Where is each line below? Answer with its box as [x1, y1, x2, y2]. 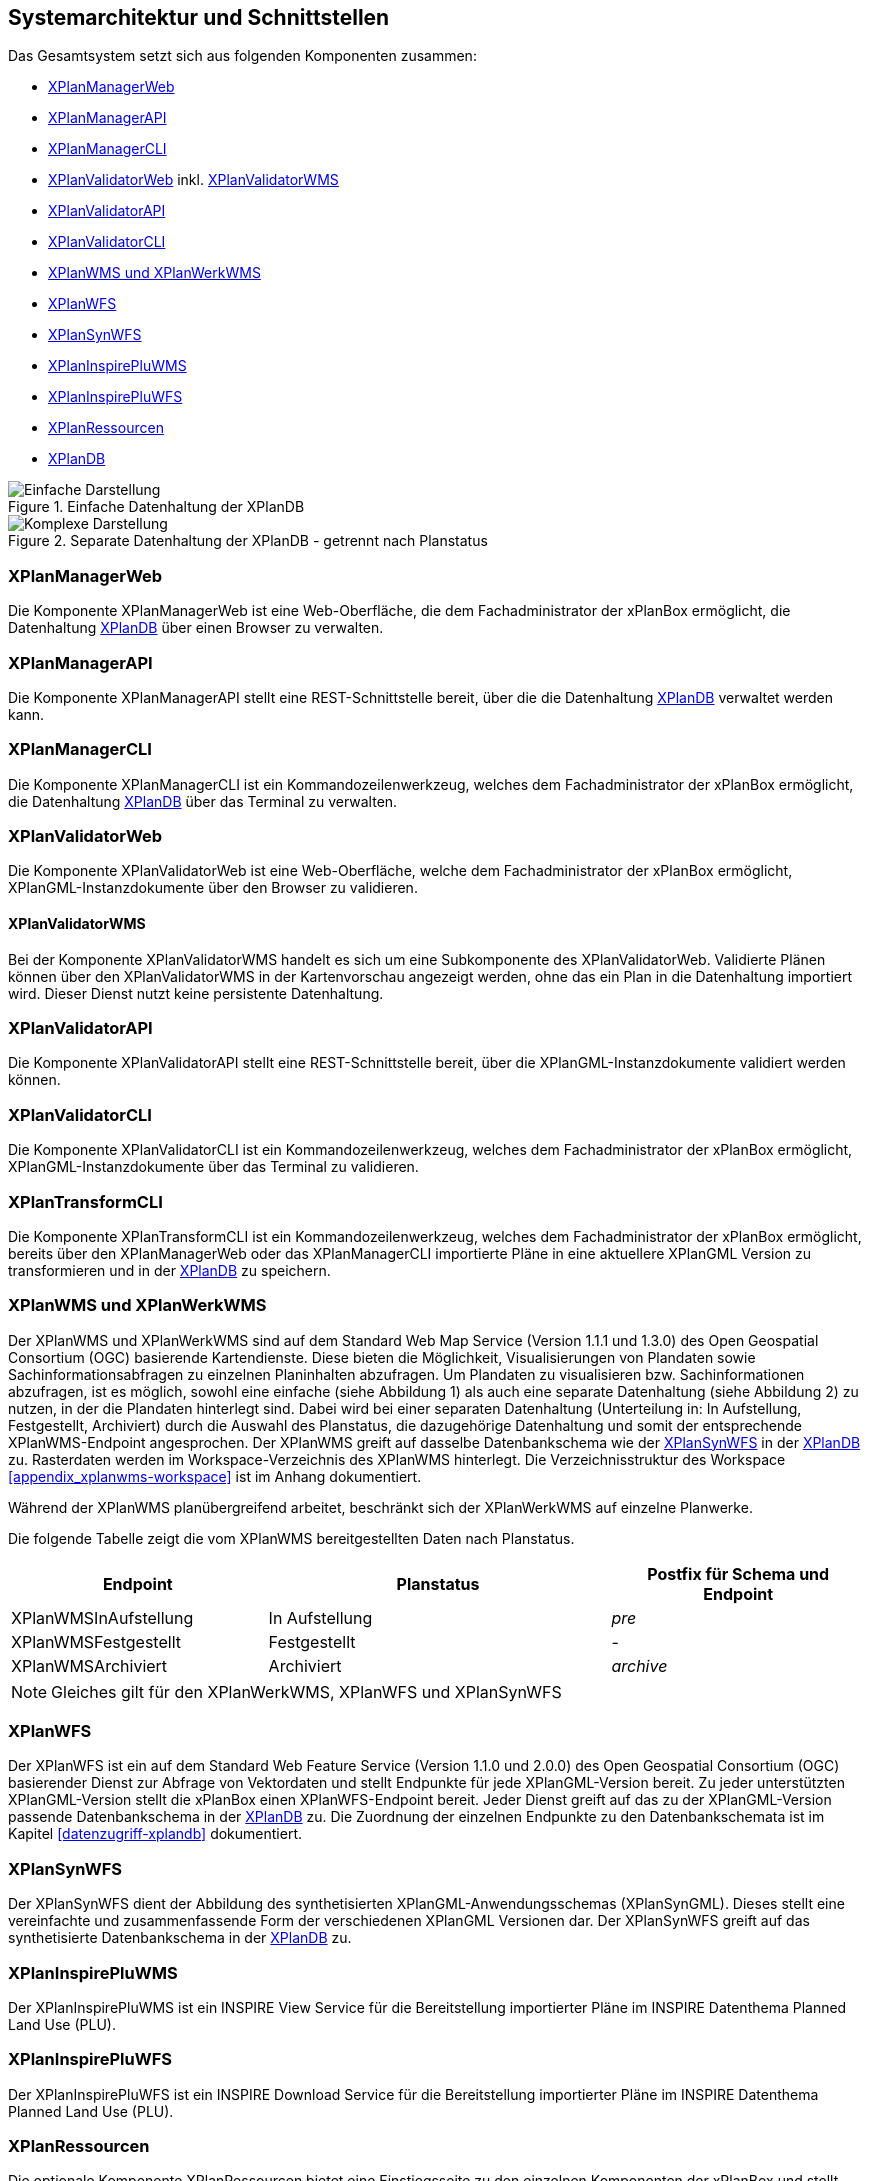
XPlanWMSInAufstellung [11, 1607, 194, 1628]
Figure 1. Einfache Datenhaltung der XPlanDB [8, 498, 305, 516]
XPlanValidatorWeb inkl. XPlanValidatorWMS [48, 171, 339, 189]
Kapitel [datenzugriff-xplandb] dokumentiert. [8, 1825, 303, 1843]
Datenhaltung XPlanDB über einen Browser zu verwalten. [8, 619, 384, 637]
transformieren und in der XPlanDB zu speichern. [8, 1261, 331, 1279]
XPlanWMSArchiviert [11, 1655, 168, 1676]
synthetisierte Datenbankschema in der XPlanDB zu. [8, 1929, 352, 1947]
